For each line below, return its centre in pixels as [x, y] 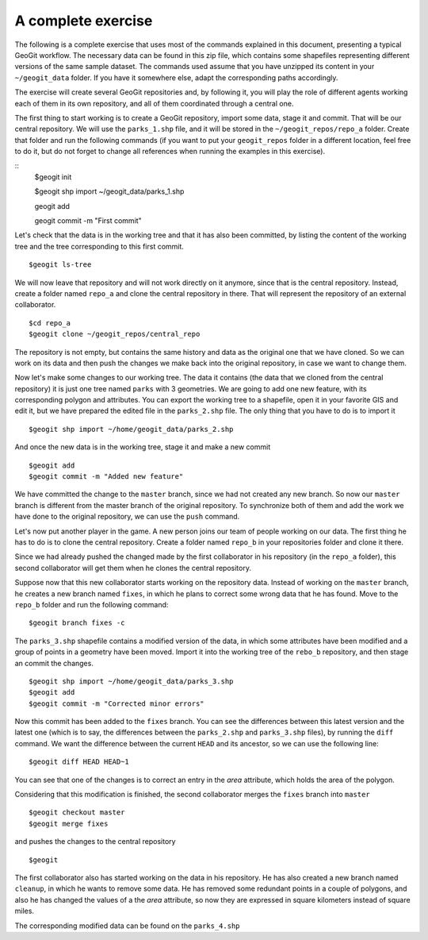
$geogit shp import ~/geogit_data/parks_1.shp [109, 191]
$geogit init [53, 177]
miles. [25, 911]
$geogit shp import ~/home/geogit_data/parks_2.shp [131, 429]
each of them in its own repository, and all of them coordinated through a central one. [154, 103]
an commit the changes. [54, 663]
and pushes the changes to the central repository [95, 842]
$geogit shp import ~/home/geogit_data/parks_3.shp [131, 681]
